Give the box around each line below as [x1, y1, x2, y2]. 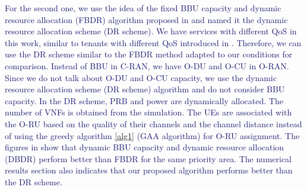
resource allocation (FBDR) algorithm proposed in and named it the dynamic [5, 13, 288, 25]
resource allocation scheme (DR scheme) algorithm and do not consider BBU [5, 83, 285, 95]
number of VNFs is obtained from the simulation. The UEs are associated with [5, 106, 292, 118]
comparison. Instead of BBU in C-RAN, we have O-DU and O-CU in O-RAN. [5, 59, 289, 72]
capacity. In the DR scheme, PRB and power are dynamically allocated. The [5, 94, 283, 107]
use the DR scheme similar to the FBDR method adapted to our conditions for [5, 48, 293, 60]
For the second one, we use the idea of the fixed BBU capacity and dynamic [5, 2, 281, 14]
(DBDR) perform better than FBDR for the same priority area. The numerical [5, 152, 292, 165]
